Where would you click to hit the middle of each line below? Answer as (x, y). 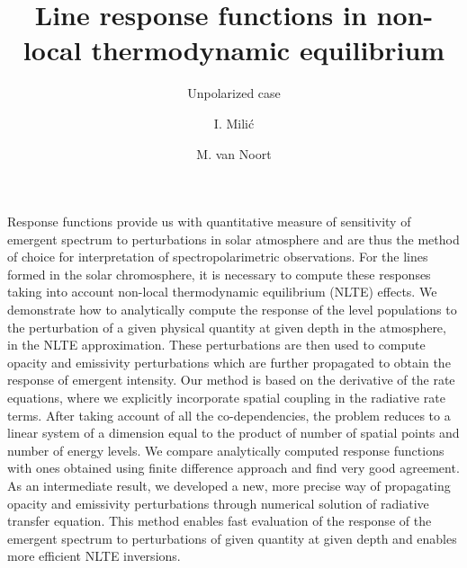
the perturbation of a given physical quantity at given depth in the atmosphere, (227, 327)
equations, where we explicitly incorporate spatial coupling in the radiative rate (226, 398)
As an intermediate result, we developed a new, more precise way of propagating (229, 485)
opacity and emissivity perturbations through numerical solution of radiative (218, 503)
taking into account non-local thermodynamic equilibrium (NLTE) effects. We (222, 292)
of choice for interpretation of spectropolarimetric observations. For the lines (218, 257)
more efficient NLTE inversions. (94, 556)
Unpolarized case (234, 93)
